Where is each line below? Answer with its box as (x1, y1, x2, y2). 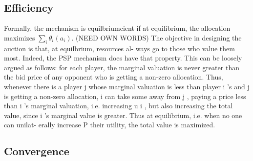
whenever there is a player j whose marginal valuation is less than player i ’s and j (4, 81, 250, 91)
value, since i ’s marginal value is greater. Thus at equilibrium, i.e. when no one (4, 110, 242, 120)
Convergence (4, 143, 69, 159)
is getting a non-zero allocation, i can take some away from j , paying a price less (4, 91, 246, 101)
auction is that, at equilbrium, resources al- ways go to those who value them (4, 43, 235, 53)
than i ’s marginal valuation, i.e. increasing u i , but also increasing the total (4, 101, 233, 111)
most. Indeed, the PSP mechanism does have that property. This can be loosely (4, 53, 242, 63)
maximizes (4, 32, 35, 42)
